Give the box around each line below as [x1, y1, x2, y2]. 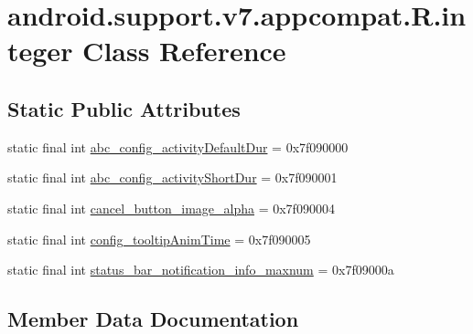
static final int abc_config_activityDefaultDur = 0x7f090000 [7, 137, 349, 156]
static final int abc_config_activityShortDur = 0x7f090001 [7, 168, 338, 187]
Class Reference [82, 32, 286, 69]
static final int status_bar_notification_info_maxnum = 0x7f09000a [7, 260, 394, 279]
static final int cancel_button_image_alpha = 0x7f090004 [7, 198, 335, 217]
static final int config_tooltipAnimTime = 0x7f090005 [7, 229, 311, 248]
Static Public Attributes [7, 94, 241, 122]
